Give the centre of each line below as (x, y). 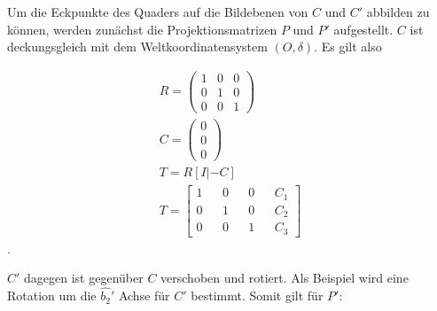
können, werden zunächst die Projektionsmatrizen (142, 29)
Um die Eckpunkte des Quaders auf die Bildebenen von (158, 12)
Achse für (144, 295)
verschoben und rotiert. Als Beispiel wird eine (285, 278)
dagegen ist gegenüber (84, 278)
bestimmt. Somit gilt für (257, 295)
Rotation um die (52, 295)
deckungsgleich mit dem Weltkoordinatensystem (137, 47)
